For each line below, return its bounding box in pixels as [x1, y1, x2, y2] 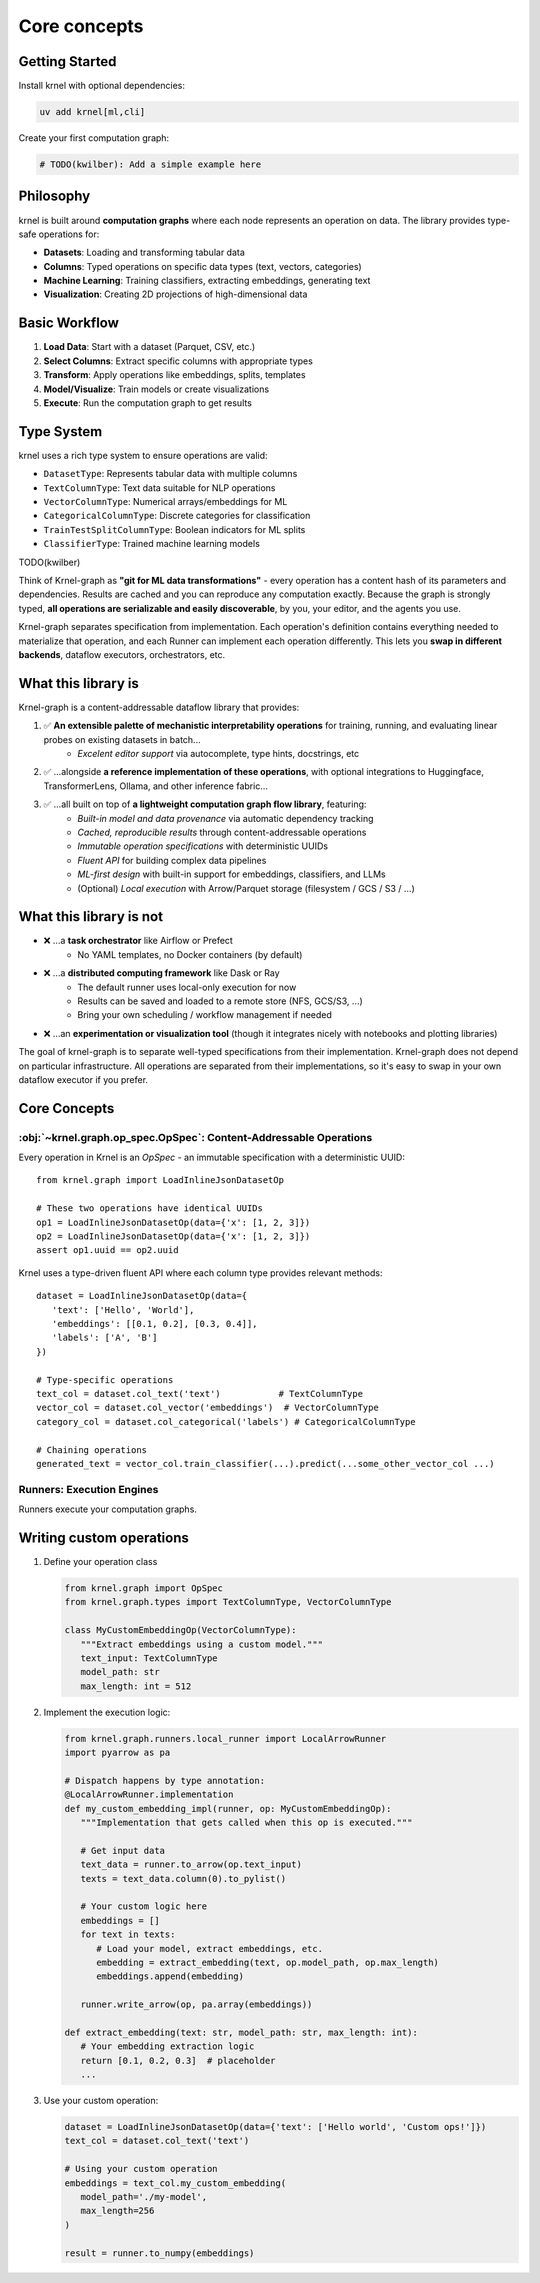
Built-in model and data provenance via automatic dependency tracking [77, 812, 374, 824]
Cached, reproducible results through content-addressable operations [77, 826, 367, 838]
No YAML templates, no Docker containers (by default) [77, 948, 303, 960]
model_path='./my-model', [80, 2191, 208, 2202]
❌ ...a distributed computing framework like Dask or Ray [43, 967, 280, 979]
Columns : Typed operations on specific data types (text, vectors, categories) [43, 260, 362, 272]
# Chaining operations [36, 1444, 148, 1455]
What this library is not [18, 908, 164, 925]
